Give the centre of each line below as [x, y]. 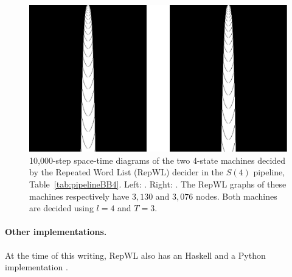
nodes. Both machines [236, 196]
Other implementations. [56, 232]
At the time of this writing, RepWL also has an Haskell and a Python [135, 255]
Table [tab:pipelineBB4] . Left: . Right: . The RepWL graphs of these [158, 184]
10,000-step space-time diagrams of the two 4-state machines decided [158, 160]
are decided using [61, 208]
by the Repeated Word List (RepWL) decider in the [127, 172]
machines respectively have [79, 196]
